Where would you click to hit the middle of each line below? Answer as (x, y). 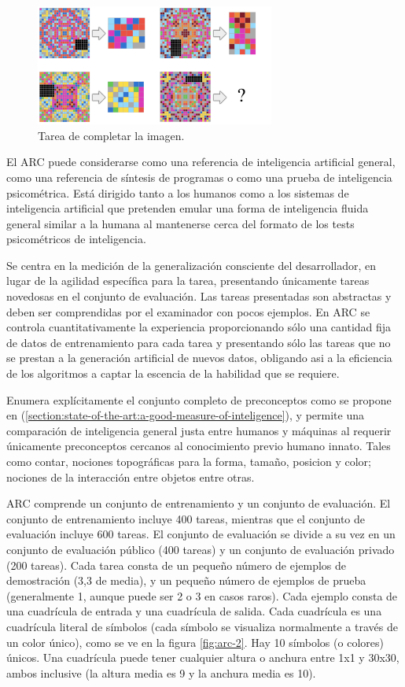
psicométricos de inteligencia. (76, 239)
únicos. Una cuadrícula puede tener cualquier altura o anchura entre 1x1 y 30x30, (203, 657)
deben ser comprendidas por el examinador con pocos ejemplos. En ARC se (188, 311)
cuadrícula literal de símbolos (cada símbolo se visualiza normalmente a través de (202, 626)
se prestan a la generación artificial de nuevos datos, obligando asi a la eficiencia (199, 358)
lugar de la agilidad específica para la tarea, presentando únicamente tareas (188, 281)
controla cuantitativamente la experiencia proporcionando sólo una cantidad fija (199, 327)
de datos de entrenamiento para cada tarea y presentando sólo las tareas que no (199, 342)
